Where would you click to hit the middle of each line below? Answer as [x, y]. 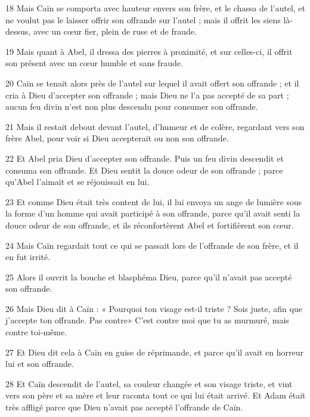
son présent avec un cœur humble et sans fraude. [94, 63]
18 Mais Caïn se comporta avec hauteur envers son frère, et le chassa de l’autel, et [156, 8]
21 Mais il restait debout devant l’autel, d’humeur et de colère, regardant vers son [155, 126]
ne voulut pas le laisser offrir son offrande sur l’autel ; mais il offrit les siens [143, 19]
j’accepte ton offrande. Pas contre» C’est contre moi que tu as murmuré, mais [147, 320]
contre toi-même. [36, 332]
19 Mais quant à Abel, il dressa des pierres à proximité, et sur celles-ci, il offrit [149, 51]
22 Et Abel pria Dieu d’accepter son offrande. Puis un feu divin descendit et [145, 158]
